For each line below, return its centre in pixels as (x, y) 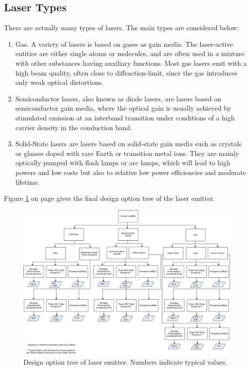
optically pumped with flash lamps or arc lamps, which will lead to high (123, 163)
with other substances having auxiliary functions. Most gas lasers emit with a (131, 63)
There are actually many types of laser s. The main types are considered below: (121, 28)
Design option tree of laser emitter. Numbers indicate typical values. (125, 361)
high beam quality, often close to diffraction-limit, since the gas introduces (126, 72)
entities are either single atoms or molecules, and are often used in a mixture (130, 53)
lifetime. (28, 182)
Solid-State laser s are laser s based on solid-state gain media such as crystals (128, 144)
